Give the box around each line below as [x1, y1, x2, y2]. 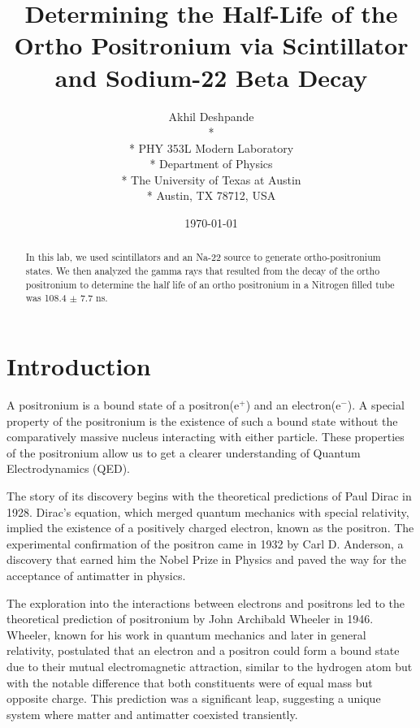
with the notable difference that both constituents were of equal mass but [6, 674, 373, 691]
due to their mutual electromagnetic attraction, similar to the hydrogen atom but [6, 657, 413, 674]
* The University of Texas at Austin [121, 171, 301, 188]
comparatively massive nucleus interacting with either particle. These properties [6, 428, 405, 445]
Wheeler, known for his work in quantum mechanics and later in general [6, 626, 366, 643]
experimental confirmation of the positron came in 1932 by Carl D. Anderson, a [6, 535, 404, 552]
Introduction [6, 349, 151, 383]
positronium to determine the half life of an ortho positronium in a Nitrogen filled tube [25, 277, 395, 291]
